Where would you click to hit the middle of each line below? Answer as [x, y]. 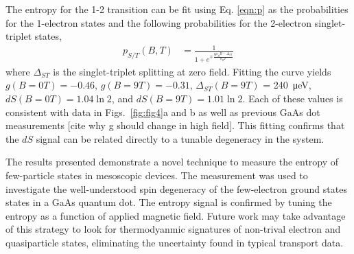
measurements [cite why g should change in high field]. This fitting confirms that [175, 125]
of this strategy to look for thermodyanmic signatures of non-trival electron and [173, 229]
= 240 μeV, [287, 85]
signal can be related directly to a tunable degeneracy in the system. [180, 138]
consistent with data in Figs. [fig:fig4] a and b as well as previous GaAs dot [163, 112]
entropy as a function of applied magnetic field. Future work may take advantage [176, 215]
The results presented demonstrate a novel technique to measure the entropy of [172, 162]
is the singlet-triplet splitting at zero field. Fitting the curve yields [192, 71]
